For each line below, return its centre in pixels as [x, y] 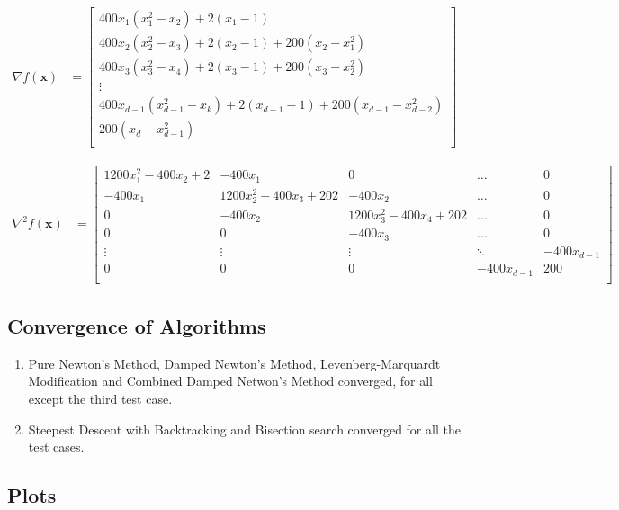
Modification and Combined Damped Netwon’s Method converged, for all [230, 381]
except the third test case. [100, 398]
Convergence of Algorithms [137, 325]
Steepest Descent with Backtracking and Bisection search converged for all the [244, 429]
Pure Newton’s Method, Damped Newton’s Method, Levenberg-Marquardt [234, 363]
